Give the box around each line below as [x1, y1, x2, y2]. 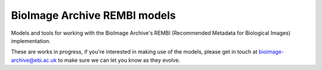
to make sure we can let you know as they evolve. [57, 56, 181, 64]
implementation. [11, 37, 51, 44]
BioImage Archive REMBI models [11, 9, 176, 22]
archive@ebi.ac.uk [11, 56, 57, 64]
